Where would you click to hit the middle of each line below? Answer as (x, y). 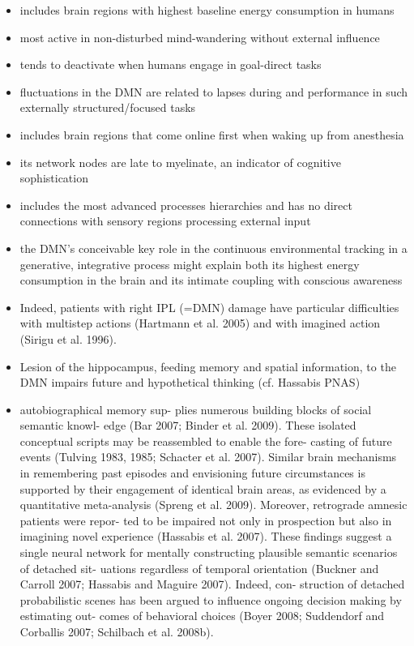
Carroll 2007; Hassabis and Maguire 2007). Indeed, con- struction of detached (212, 584)
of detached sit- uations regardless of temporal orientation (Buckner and (199, 568)
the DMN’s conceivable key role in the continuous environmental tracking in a (213, 248)
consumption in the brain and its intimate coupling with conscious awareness (211, 280)
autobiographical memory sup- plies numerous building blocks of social (196, 409)
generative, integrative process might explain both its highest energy (190, 264)
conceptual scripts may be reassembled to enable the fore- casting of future (206, 441)
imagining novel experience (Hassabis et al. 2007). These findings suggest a (206, 536)
